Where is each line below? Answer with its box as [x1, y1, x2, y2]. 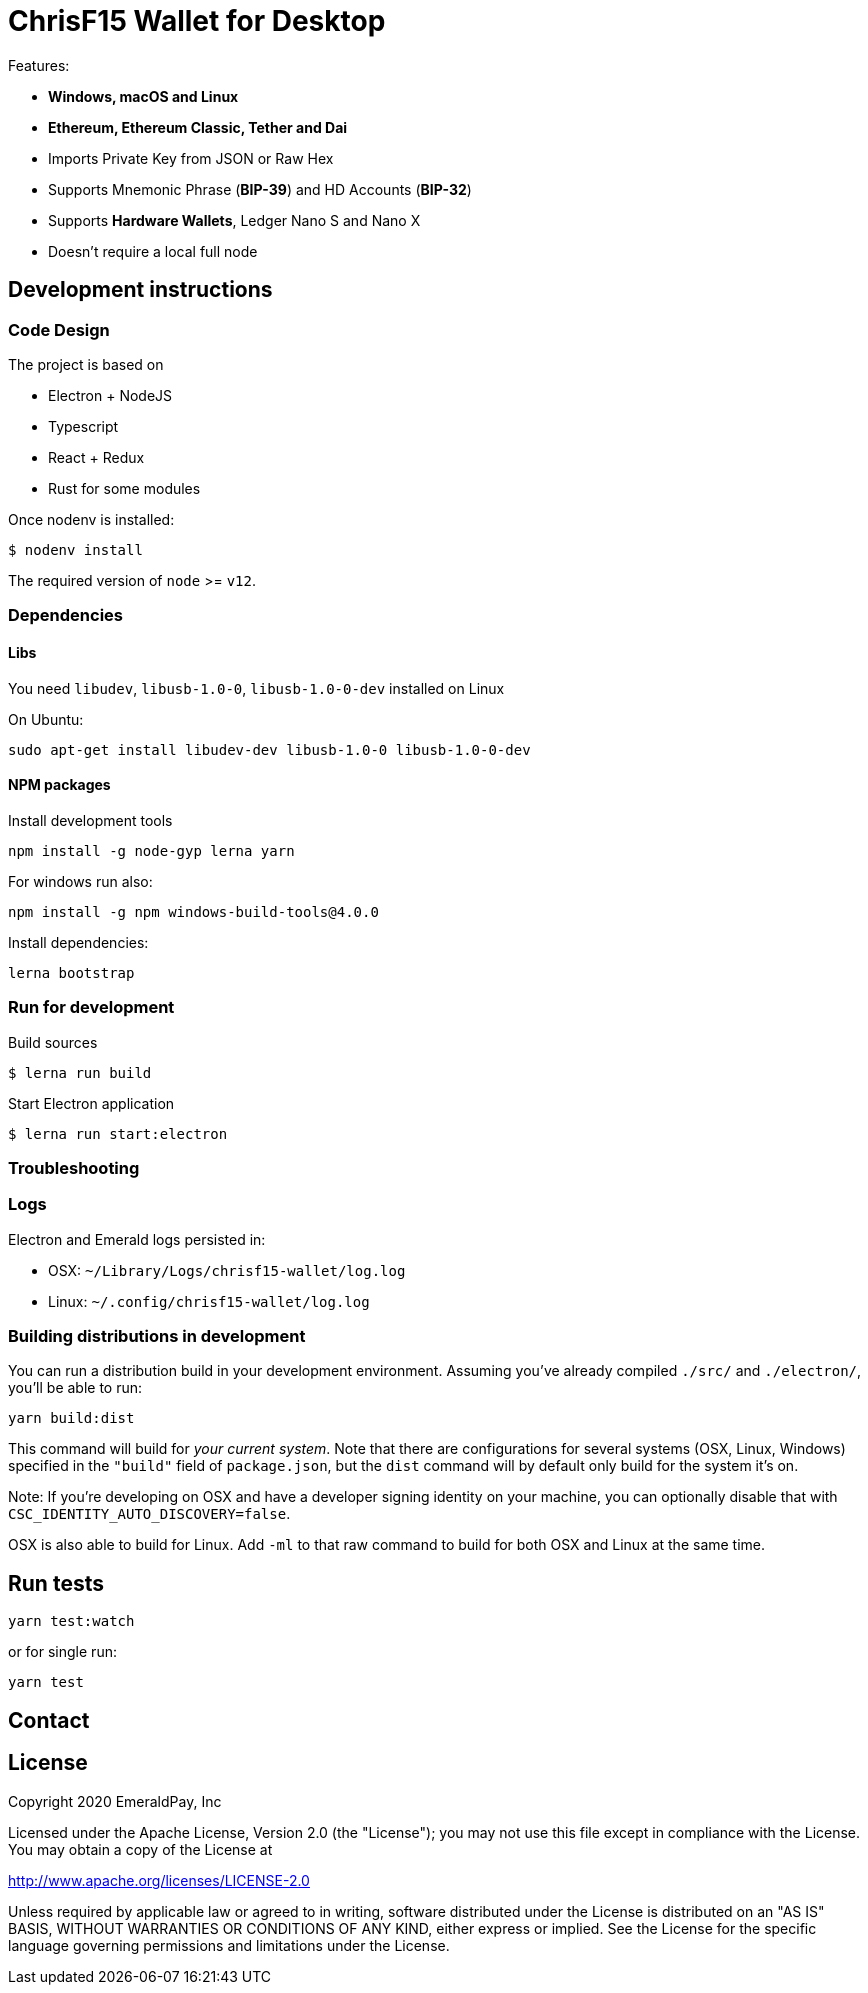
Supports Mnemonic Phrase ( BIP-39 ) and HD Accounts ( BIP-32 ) [48, 180, 472, 198]
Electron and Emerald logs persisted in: [8, 1230, 266, 1248]
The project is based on [8, 355, 164, 373]
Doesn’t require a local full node [48, 242, 258, 260]
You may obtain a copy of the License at [8, 1840, 273, 1858]
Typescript [48, 417, 119, 435]
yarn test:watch [8, 1613, 135, 1630]
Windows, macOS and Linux [48, 87, 239, 105]
